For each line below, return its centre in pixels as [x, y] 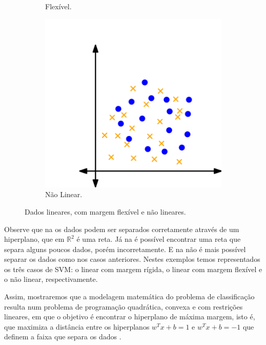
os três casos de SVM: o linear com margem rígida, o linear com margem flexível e [133, 269]
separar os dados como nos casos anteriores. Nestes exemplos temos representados [132, 259]
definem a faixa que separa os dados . [63, 337]
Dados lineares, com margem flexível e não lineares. [105, 211]
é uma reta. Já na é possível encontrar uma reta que [159, 239]
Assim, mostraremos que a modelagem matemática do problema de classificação [129, 296]
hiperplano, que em [34, 239]
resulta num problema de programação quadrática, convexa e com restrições [124, 306]
